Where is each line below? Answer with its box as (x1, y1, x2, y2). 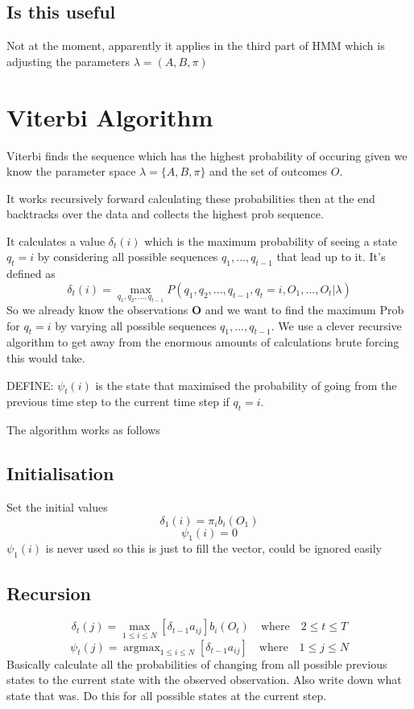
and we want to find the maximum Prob (205, 301, 404, 318)
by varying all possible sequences (55, 317, 217, 334)
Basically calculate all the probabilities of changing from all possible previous (6, 655, 387, 672)
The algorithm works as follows (6, 421, 160, 438)
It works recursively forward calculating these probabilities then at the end (6, 189, 375, 206)
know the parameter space (6, 163, 136, 180)
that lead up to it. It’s (276, 248, 386, 265)
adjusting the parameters (6, 52, 130, 69)
